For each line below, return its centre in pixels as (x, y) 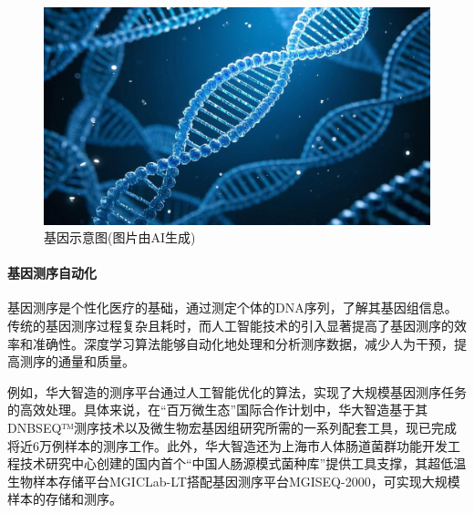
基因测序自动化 (52, 273)
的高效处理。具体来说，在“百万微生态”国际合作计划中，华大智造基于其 (218, 410)
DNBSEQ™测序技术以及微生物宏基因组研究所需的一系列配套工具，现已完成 (232, 428)
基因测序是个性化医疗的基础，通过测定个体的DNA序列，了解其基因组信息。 (232, 308)
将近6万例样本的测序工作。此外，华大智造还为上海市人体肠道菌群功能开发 (227, 445)
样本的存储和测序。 (65, 499)
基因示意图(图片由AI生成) (120, 237)
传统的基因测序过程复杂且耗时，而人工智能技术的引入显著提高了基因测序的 (231, 326)
